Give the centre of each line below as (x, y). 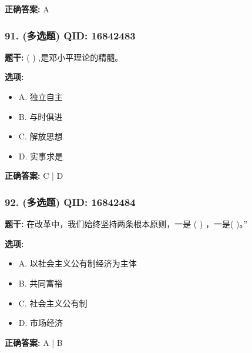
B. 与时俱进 (41, 116)
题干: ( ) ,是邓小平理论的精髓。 (64, 57)
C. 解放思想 (41, 136)
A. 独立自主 (41, 96)
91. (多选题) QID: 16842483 (70, 35)
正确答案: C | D (34, 176)
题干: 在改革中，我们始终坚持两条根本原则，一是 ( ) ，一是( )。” (126, 224)
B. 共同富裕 (41, 283)
